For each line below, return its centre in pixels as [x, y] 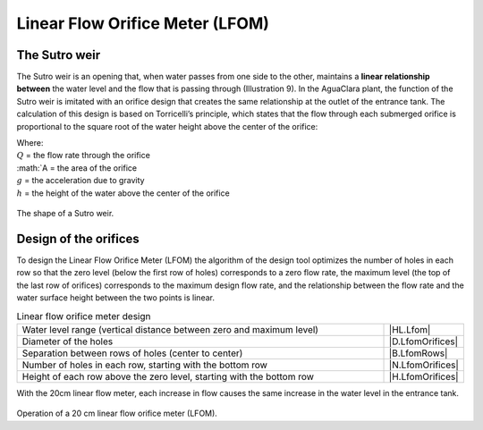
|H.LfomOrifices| [424, 376]
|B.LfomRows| [418, 353]
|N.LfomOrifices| [424, 365]
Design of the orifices [78, 238]
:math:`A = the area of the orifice [77, 168]
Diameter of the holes [68, 341]
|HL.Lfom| [410, 329]
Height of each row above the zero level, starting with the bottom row [168, 376]
